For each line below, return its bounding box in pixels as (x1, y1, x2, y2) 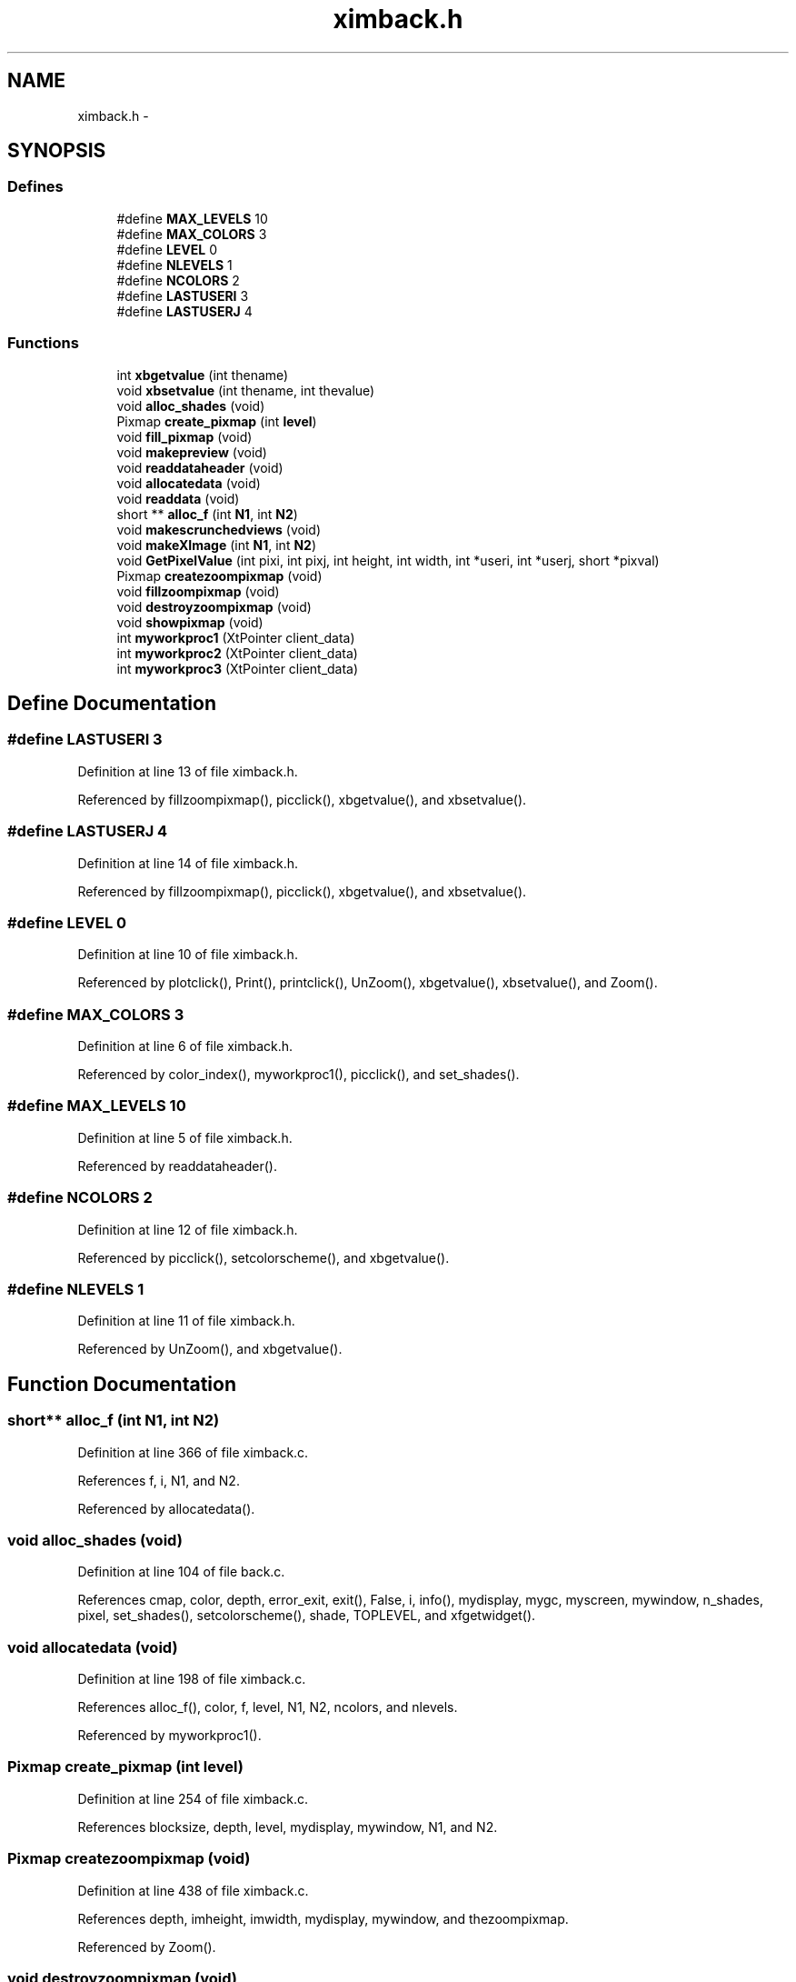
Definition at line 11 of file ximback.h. (77, 1313, 295, 1329)
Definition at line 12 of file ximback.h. (77, 1221, 298, 1237)
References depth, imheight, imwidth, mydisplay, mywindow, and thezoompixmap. (77, 1910, 569, 1927)
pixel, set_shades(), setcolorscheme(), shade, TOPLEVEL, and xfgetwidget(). (77, 1607, 536, 1624)
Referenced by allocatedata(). (77, 1500, 255, 1517)
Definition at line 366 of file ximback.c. (77, 1444, 309, 1460)
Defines (7, 177, 64, 196)
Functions (7, 334, 79, 353)
